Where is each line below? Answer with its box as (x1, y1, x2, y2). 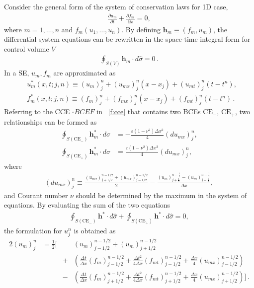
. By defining (121, 24, 161, 34)
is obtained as (74, 225, 116, 236)
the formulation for (4, 225, 62, 236)
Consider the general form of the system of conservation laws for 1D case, (4, 1, 228, 11)
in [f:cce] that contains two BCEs (96, 106, 201, 117)
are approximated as (53, 68, 116, 78)
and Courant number (4, 190, 68, 200)
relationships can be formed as (4, 116, 97, 127)
